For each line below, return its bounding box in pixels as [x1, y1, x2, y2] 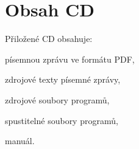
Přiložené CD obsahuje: [5, 32, 93, 45]
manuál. [5, 134, 35, 147]
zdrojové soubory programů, [5, 93, 110, 106]
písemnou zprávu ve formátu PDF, [5, 52, 135, 65]
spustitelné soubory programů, [5, 114, 118, 126]
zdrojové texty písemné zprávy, [5, 73, 121, 86]
